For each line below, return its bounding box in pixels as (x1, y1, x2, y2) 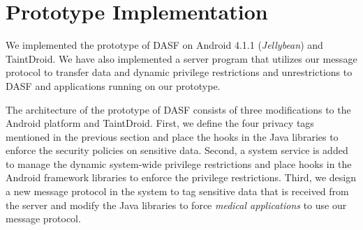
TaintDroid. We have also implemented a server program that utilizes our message (6, 51, 357, 66)
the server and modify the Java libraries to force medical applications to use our (6, 197, 347, 212)
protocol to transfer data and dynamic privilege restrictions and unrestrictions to (6, 65, 353, 79)
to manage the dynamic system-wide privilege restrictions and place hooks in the (6, 156, 352, 171)
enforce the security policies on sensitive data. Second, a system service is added (6, 143, 348, 158)
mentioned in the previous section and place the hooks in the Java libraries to (6, 129, 339, 144)
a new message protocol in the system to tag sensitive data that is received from (6, 184, 349, 199)
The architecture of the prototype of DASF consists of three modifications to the (6, 102, 351, 116)
